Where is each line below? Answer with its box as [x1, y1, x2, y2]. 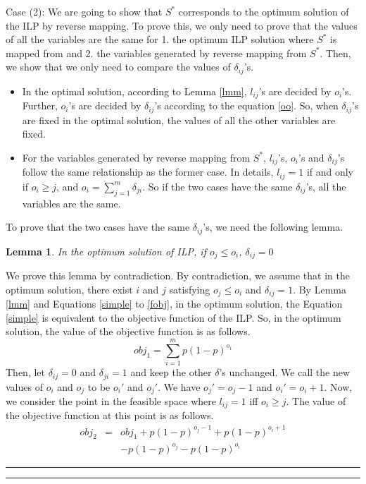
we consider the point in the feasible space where [6, 393, 216, 408]
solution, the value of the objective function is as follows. [6, 324, 251, 339]
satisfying [169, 282, 210, 296]
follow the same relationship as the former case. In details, [22, 164, 274, 179]
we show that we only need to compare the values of [6, 59, 231, 74]
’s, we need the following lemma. [203, 219, 343, 234]
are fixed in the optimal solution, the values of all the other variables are [22, 112, 336, 127]
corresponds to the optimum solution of [178, 4, 349, 18]
